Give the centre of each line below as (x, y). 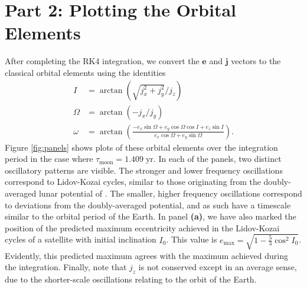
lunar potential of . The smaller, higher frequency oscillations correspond (170, 193)
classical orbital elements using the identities (85, 72)
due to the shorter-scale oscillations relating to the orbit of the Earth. (131, 279)
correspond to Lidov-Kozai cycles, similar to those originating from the (133, 182)
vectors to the (256, 61)
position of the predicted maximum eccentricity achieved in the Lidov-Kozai (142, 227)
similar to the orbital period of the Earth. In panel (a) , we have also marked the (151, 216)
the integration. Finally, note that (66, 267)
